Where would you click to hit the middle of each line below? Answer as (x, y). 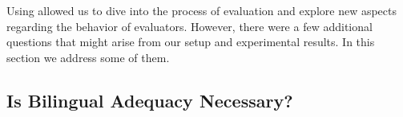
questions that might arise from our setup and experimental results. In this (191, 42)
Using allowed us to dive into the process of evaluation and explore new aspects (202, 10)
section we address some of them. (88, 57)
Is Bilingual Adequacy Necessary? (150, 100)
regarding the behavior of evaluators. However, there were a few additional (189, 26)
